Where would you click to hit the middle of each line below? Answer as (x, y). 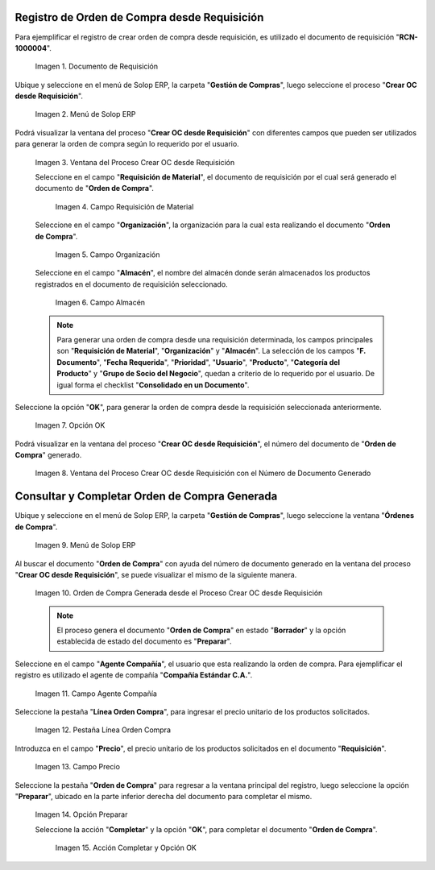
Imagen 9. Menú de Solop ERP (85, 545)
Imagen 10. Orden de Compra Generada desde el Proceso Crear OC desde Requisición (179, 593)
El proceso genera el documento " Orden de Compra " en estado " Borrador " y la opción (201, 630)
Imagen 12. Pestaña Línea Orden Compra (103, 730)
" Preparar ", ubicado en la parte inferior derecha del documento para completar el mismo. (164, 796)
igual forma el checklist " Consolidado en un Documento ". (153, 385)
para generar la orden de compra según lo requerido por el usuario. (127, 144)
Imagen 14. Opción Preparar (81, 814)
